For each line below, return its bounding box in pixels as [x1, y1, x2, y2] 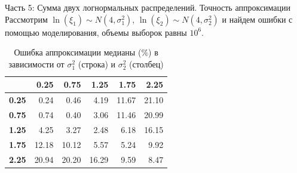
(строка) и [78, 57, 116, 70]
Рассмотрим [5, 13, 48, 25]
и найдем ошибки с [222, 13, 293, 25]
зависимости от [8, 57, 65, 70]
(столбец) [129, 57, 164, 70]
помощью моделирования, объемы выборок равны [5, 26, 187, 38]
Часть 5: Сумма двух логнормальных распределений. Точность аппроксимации [5, 1, 291, 13]
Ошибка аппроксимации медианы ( [14, 46, 142, 58]
